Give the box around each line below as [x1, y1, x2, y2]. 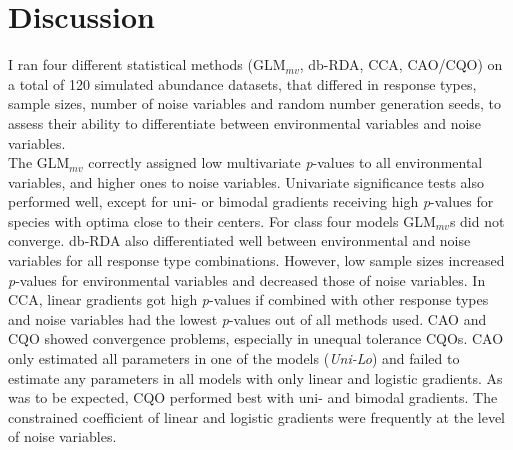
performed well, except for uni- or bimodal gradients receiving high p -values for [8, 191, 494, 212]
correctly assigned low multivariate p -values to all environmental [88, 152, 483, 173]
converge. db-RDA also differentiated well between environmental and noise [8, 230, 471, 251]
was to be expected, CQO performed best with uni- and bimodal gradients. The [8, 387, 498, 408]
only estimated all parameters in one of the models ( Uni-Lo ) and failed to [8, 348, 460, 369]
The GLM [8, 152, 70, 173]
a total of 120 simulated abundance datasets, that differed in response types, [8, 73, 477, 94]
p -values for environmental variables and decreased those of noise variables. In [8, 269, 486, 290]
